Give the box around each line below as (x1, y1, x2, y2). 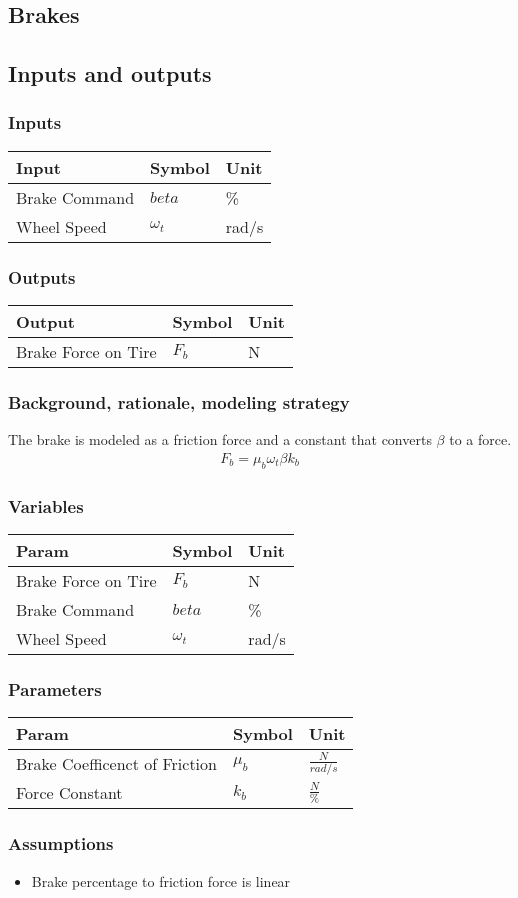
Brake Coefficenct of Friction (16, 752, 217, 776)
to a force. (449, 429, 512, 450)
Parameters (8, 676, 102, 701)
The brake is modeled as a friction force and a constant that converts (8, 429, 432, 450)
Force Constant (16, 781, 123, 805)
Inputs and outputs (8, 58, 212, 89)
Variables (8, 493, 84, 518)
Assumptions (8, 831, 114, 856)
